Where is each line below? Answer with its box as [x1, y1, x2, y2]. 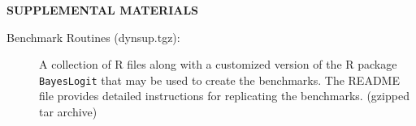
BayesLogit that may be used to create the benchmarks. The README [39, 71, 400, 88]
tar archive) [39, 103, 97, 120]
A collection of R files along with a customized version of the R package [39, 56, 397, 73]
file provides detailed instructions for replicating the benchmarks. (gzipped [39, 87, 409, 104]
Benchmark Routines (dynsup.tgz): [6, 28, 180, 45]
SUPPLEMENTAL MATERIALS [6, 2, 199, 18]
